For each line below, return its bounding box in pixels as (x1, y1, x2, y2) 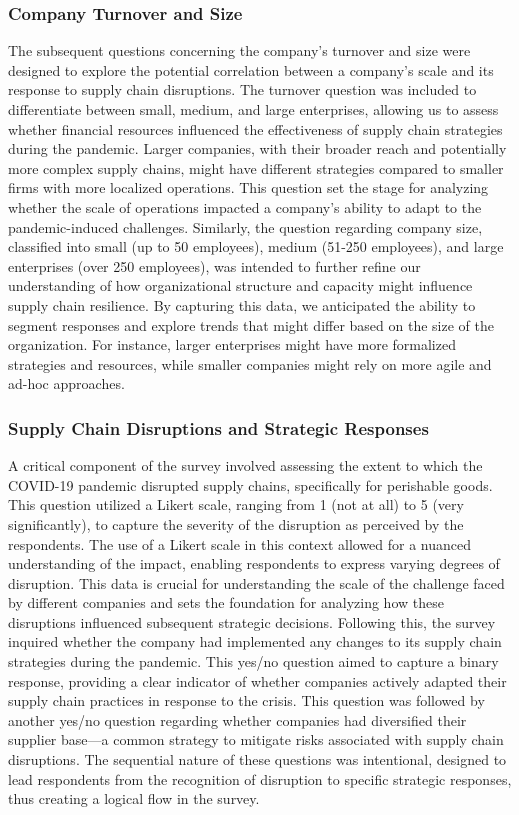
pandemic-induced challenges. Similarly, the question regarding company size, (8, 216, 483, 237)
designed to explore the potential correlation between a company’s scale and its (8, 59, 494, 80)
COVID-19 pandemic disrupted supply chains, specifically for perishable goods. (8, 474, 493, 495)
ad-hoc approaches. (8, 373, 125, 394)
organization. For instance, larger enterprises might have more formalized (8, 334, 456, 355)
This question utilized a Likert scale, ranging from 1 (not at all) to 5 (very (8, 494, 464, 515)
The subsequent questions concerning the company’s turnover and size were (8, 40, 471, 61)
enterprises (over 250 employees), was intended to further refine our (8, 255, 421, 276)
